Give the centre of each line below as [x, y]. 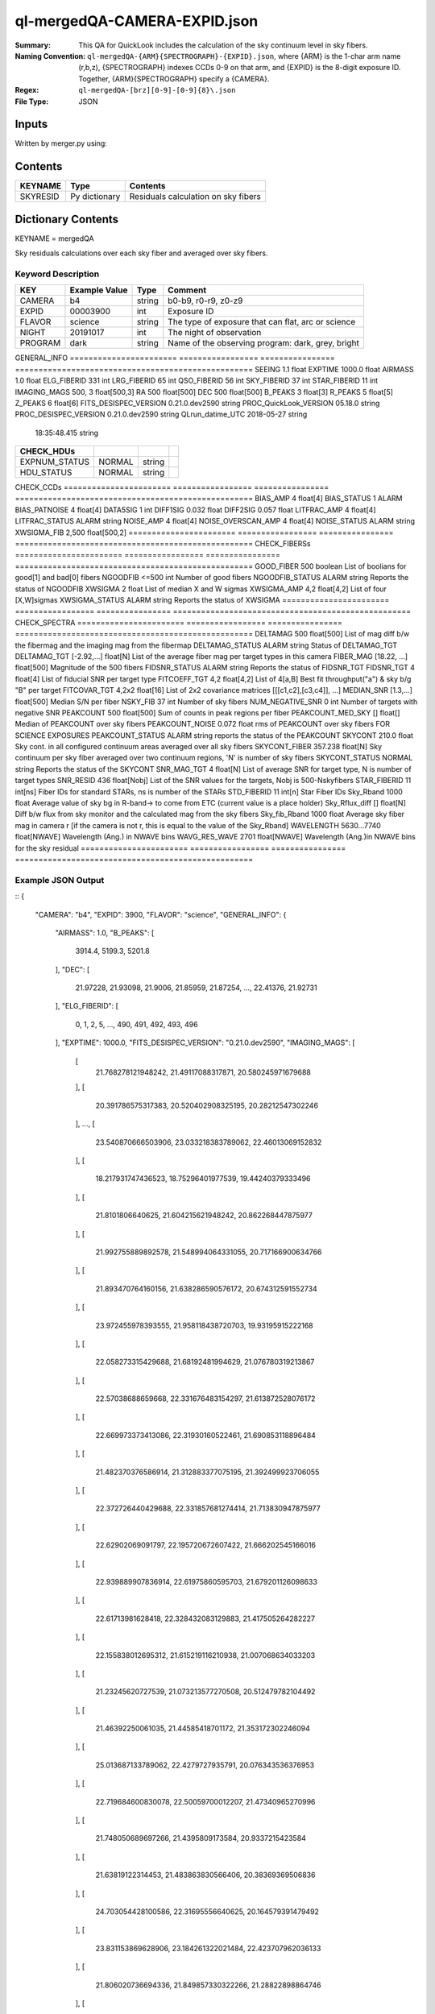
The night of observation [215, 333]
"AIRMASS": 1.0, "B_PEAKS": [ [105, 932]
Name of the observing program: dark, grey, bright [264, 343]
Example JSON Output [60, 880]
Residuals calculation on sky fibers [195, 197]
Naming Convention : [50, 56]
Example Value [99, 290]
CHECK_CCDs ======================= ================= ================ [172, 487]
